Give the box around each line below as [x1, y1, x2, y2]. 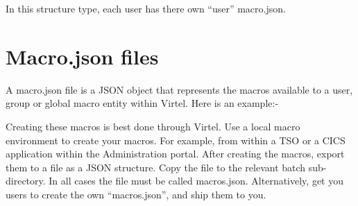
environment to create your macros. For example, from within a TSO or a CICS [6, 132, 346, 147]
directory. [6, 173, 46, 188]
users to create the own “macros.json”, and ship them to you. [6, 187, 266, 201]
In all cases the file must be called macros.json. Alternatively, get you [49, 173, 344, 188]
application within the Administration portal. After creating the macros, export [6, 146, 345, 161]
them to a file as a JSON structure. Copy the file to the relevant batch [6, 160, 306, 174]
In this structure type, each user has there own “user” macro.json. [6, 1, 286, 15]
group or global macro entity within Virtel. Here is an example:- [6, 96, 279, 110]
